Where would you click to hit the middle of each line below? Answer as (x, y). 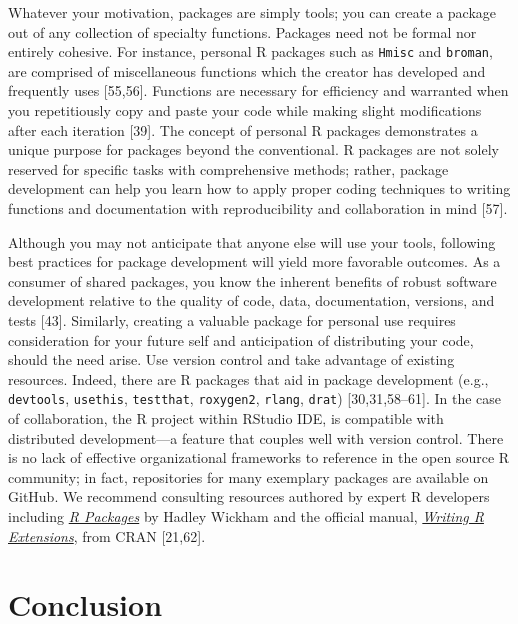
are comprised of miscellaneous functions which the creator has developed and (247, 70)
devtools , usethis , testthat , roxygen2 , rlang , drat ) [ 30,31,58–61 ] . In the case (255, 398)
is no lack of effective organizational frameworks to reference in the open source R (259, 457)
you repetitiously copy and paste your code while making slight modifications (245, 110)
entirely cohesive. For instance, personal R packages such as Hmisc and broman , (250, 51)
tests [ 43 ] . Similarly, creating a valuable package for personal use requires (232, 319)
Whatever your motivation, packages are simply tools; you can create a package (252, 12)
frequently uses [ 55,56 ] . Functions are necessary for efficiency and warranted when (258, 90)
